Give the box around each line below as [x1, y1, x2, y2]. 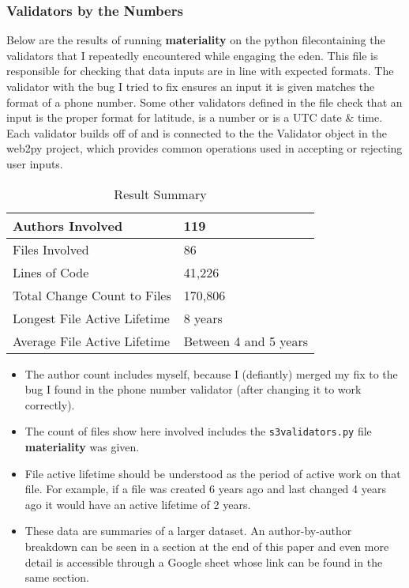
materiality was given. [24, 439, 140, 454]
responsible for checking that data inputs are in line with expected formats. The [6, 62, 394, 79]
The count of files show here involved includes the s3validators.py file [24, 423, 372, 439]
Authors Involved [13, 216, 123, 235]
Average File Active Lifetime [13, 331, 171, 350]
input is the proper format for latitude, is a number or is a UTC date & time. [6, 109, 383, 126]
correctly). [24, 396, 75, 413]
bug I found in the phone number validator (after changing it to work [24, 381, 362, 398]
